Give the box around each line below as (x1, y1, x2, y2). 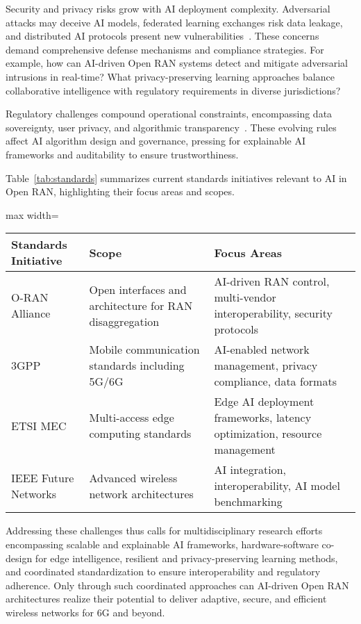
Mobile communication (89, 341, 200, 358)
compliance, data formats (214, 373, 337, 390)
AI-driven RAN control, (214, 273, 330, 290)
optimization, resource (214, 425, 322, 442)
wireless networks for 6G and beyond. (6, 605, 165, 619)
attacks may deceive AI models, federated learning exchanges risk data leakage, (6, 15, 343, 29)
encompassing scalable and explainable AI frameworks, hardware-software (6, 536, 319, 551)
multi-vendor (214, 289, 276, 306)
